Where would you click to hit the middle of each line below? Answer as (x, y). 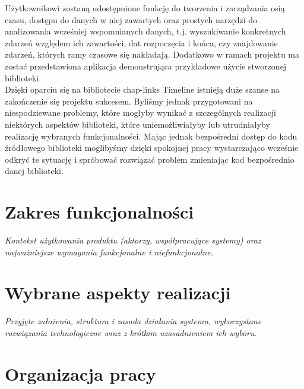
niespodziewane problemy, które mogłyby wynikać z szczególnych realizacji (140, 113)
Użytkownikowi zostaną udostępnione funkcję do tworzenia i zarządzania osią (145, 8)
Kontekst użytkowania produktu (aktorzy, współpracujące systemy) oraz (133, 240)
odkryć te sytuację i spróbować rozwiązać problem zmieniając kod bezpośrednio (150, 159)
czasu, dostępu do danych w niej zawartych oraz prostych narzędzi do (131, 19)
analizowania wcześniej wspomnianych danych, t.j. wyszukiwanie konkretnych (145, 31)
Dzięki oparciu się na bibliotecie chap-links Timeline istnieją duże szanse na (142, 89)
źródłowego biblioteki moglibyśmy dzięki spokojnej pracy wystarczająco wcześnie (152, 148)
